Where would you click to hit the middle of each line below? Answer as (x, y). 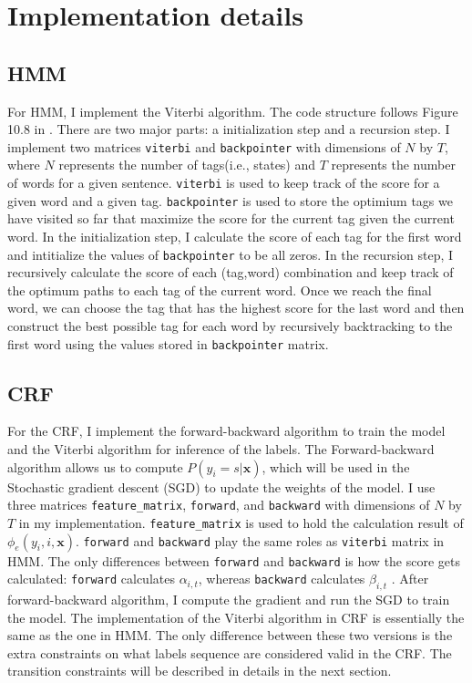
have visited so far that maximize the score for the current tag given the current (231, 218)
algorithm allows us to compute (95, 466)
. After (410, 579)
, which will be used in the (336, 466)
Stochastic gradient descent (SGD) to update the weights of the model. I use (221, 486)
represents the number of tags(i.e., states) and (187, 165)
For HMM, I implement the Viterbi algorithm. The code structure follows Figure (233, 111)
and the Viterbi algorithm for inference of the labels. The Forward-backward (221, 449)
